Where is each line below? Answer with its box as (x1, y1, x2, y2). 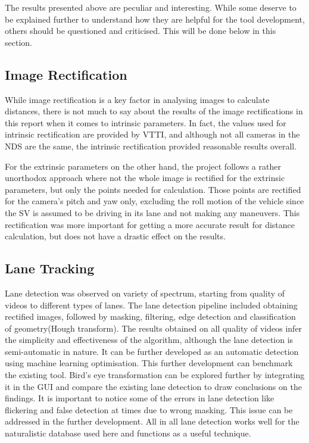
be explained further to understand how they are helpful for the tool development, (5, 13, 305, 25)
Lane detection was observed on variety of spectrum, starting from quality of (5, 286, 285, 299)
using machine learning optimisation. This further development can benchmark (5, 357, 293, 369)
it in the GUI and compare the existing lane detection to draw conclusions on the (5, 380, 302, 392)
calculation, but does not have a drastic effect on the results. (5, 230, 226, 242)
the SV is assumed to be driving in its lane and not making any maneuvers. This (5, 206, 300, 219)
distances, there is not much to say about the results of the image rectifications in (5, 105, 303, 117)
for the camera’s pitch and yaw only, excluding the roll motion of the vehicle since (5, 195, 304, 207)
